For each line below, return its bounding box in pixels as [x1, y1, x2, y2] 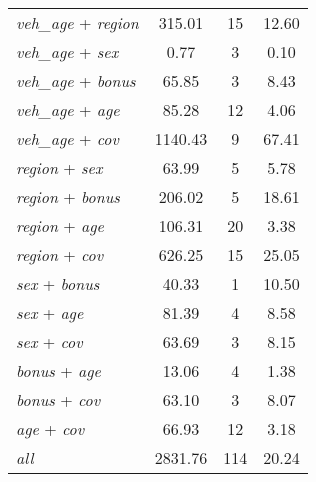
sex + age [16, 301, 84, 324]
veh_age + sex [16, 40, 119, 63]
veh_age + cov [16, 127, 119, 150]
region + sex [16, 156, 103, 179]
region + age [16, 214, 104, 237]
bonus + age [16, 359, 101, 382]
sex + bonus [16, 272, 100, 295]
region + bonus [16, 185, 120, 208]
